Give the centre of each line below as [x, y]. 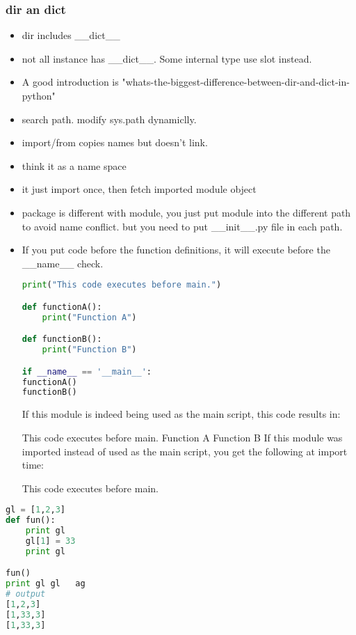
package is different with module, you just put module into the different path [186, 212]
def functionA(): [62, 307]
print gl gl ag [46, 584]
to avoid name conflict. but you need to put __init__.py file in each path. [182, 226]
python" [39, 95]
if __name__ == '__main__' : [87, 371]
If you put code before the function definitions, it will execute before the [176, 250]
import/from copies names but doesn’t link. [115, 142]
